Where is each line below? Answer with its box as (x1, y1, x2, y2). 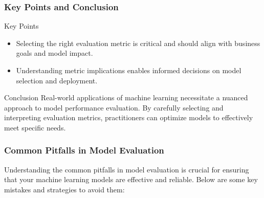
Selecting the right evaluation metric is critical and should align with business (16, 37, 260, 48)
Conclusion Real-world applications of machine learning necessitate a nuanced (4, 92, 248, 103)
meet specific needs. (4, 122, 66, 133)
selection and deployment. (16, 75, 98, 85)
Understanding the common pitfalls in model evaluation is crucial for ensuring (4, 164, 249, 174)
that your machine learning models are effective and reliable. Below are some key (4, 174, 258, 185)
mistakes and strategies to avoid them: (4, 184, 125, 194)
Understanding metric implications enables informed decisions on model (16, 65, 241, 75)
